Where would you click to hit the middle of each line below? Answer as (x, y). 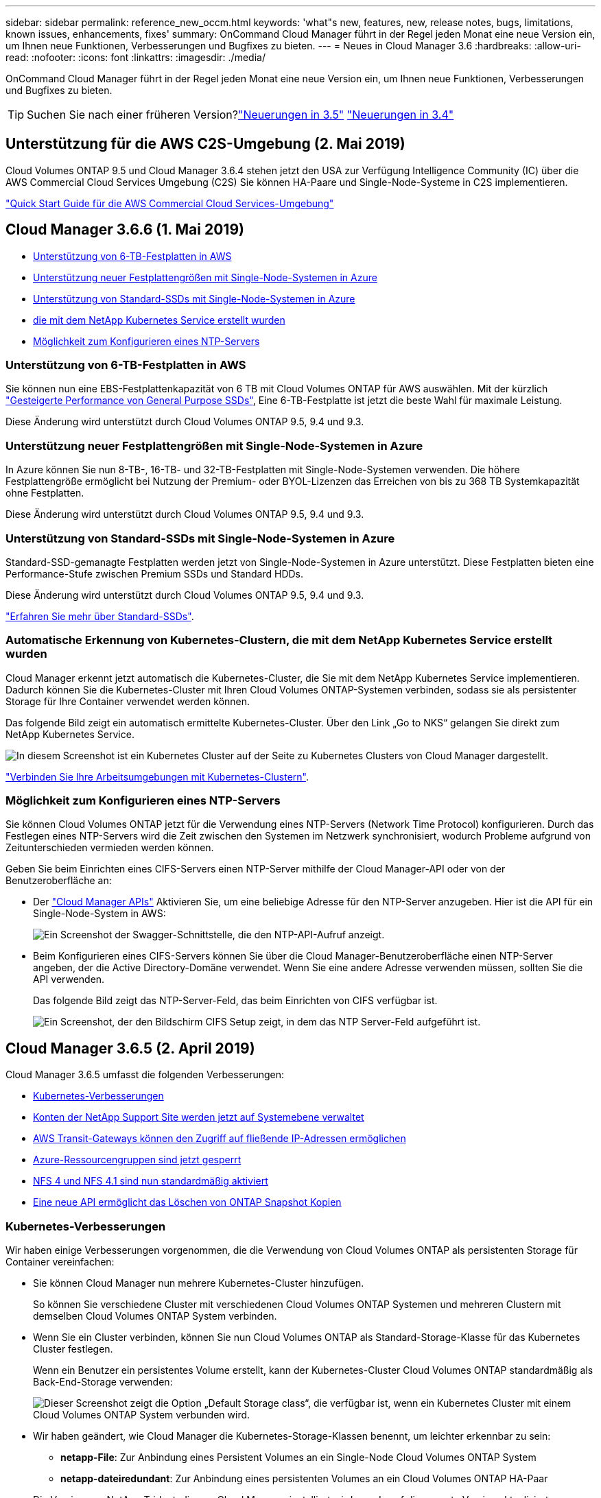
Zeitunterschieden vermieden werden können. (110, 848)
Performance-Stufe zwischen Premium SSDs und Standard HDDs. (155, 573)
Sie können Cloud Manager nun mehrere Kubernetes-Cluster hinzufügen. (199, 1283)
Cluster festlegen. (73, 1349)
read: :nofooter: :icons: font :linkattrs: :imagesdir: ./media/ (135, 57)
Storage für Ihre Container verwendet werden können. (128, 701)
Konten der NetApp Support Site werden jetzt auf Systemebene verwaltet (199, 1117)
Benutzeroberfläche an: (59, 881)
